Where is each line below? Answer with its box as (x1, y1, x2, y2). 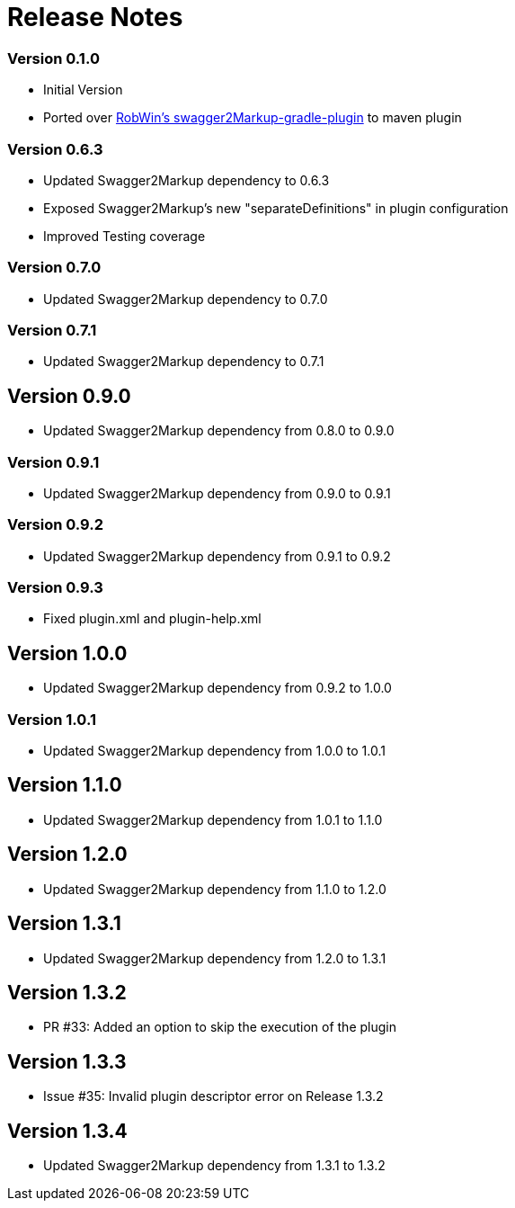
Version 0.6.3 (7, 139, 103, 158)
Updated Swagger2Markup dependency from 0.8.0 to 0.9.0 (43, 423, 395, 439)
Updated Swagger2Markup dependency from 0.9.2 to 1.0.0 (43, 680, 392, 696)
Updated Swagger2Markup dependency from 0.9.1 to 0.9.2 (43, 548, 391, 564)
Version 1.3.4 (7, 1119, 128, 1142)
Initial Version (43, 82, 123, 98)
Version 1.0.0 (7, 641, 128, 665)
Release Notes (7, 2, 183, 32)
